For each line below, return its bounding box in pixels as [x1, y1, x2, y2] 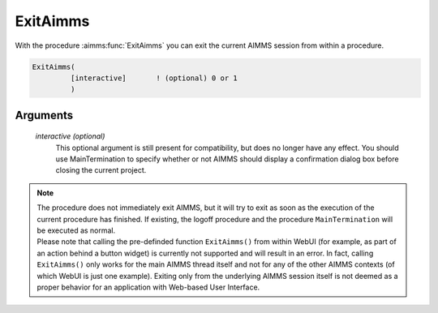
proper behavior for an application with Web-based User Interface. [36, 282, 260, 292]
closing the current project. [55, 165, 147, 175]
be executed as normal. [36, 225, 116, 235]
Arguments [15, 108, 74, 122]
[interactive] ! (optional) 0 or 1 [70, 73, 238, 83]
